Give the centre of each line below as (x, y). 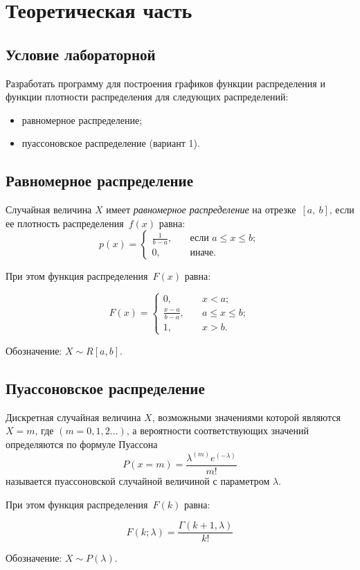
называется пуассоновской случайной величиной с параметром (138, 480)
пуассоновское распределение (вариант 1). (111, 143)
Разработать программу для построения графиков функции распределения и (165, 83)
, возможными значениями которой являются (246, 417)
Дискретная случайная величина (73, 417)
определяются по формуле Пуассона (82, 444)
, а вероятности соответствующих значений (217, 430)
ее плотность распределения (65, 223)
